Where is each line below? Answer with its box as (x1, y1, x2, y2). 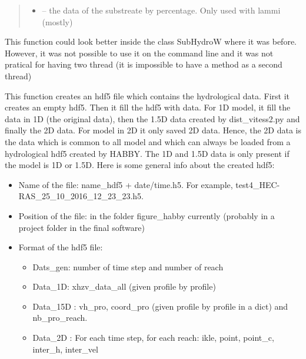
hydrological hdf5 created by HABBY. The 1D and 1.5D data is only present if (5, 147, 290, 159)
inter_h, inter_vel (32, 343, 98, 355)
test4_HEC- (235, 178, 280, 190)
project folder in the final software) (18, 221, 145, 233)
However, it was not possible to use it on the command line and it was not (5, 46, 274, 59)
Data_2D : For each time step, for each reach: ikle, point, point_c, (32, 331, 274, 344)
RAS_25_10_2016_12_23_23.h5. (18, 190, 144, 202)
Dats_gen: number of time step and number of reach (32, 260, 224, 273)
